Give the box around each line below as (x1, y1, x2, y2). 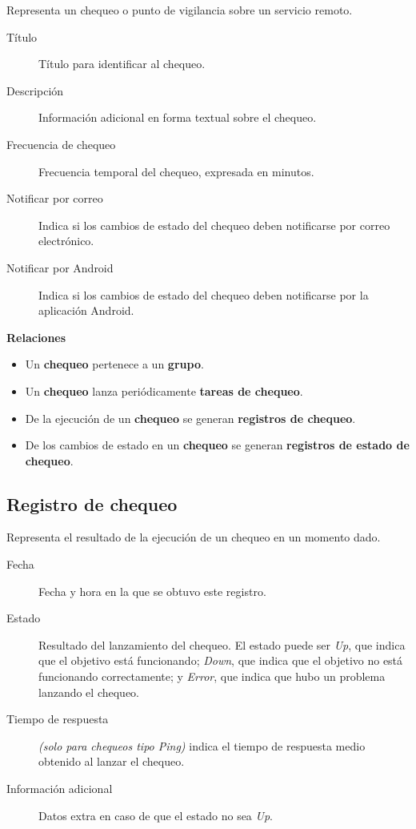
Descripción (6, 82, 64, 99)
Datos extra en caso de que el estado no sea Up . (38, 807, 273, 823)
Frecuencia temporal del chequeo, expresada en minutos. (38, 163, 314, 179)
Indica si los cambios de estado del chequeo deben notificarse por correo (38, 216, 390, 233)
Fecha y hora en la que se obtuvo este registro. (38, 582, 266, 599)
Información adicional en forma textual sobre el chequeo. (38, 109, 317, 126)
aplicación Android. (38, 302, 134, 319)
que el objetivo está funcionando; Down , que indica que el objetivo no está (38, 652, 403, 669)
